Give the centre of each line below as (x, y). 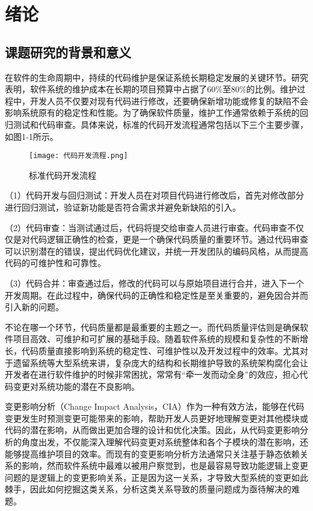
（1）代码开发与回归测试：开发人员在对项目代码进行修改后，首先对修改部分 (154, 195)
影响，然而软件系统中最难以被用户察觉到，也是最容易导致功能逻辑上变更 (165, 465)
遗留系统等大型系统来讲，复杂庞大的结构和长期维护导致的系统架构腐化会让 (160, 362)
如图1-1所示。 (32, 136)
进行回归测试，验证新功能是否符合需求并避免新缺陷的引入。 (123, 207)
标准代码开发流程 (63, 175)
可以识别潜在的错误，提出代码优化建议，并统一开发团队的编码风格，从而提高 (156, 251)
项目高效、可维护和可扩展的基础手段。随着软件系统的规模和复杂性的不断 (156, 339)
